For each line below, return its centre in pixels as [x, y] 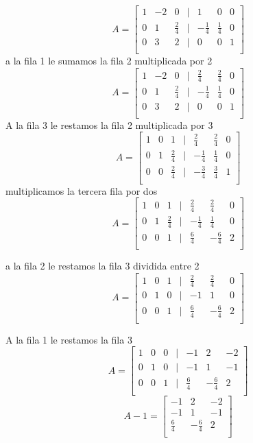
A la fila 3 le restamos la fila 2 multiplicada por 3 [109, 124]
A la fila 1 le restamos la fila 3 [69, 339]
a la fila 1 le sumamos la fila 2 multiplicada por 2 [109, 61]
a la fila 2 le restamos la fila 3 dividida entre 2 [103, 266]
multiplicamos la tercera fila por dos [82, 190]
